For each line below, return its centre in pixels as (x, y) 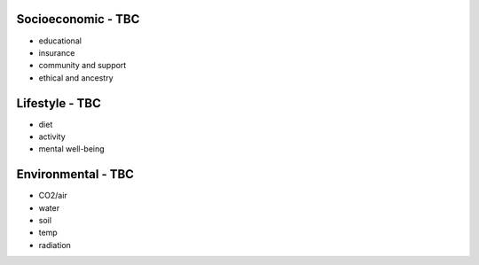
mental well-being (72, 149)
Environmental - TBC (75, 174)
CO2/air (53, 196)
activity (52, 136)
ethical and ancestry (76, 78)
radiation (55, 245)
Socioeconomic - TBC (78, 19)
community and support (82, 66)
